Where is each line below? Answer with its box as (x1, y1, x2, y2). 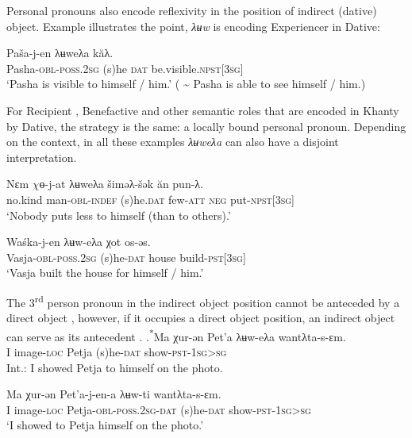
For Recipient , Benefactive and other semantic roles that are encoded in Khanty (6, 102, 399, 118)
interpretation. (6, 148, 77, 165)
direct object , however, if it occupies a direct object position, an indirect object (6, 309, 395, 326)
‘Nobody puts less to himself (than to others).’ (6, 206, 231, 223)
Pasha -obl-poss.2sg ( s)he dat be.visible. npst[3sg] (6, 60, 244, 76)
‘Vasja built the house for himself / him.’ (6, 264, 204, 281)
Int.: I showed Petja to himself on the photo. (6, 359, 223, 375)
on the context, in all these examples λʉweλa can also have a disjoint (6, 133, 339, 150)
